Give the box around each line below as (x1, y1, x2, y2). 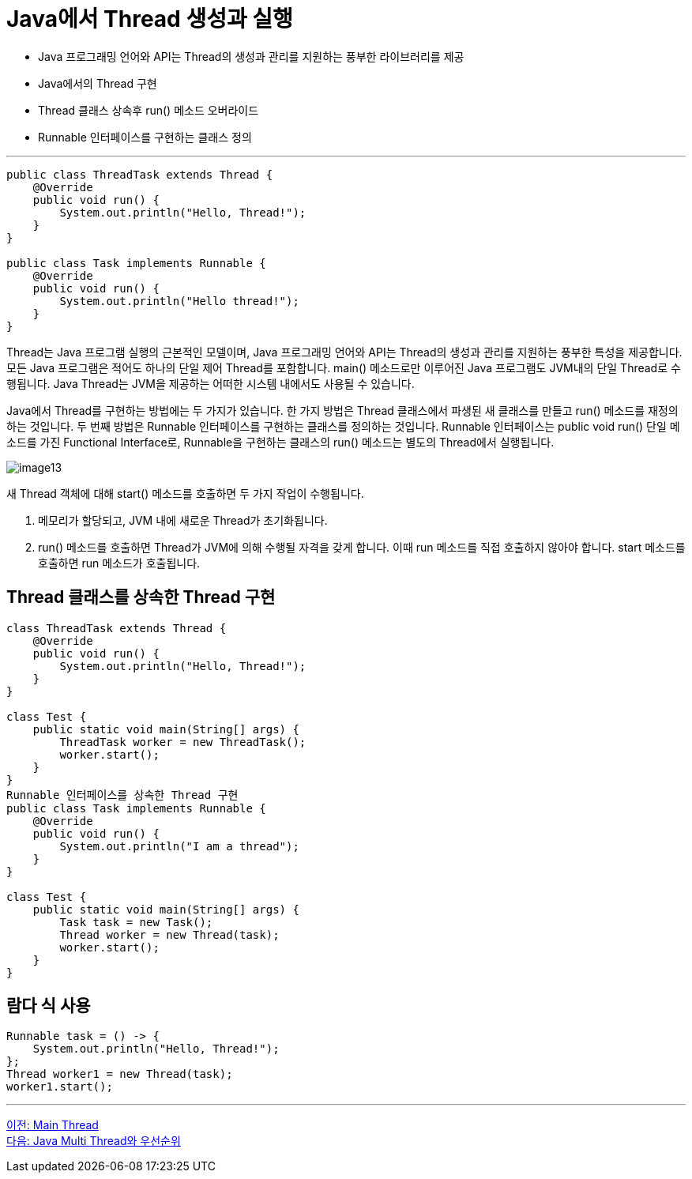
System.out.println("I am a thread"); (59, 839, 299, 853)
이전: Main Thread (6, 1118, 99, 1132)
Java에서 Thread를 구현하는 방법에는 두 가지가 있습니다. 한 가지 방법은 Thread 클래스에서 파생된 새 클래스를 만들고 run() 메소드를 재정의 (6, 403, 679, 417)
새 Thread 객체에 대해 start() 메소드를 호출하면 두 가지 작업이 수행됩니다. (6, 486, 364, 500)
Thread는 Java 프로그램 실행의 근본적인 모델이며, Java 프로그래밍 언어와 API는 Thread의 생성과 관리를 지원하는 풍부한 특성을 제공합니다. (6, 345, 683, 359)
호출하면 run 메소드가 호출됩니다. (38, 556, 201, 570)
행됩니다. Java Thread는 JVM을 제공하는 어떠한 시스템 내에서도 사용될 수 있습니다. (6, 376, 415, 390)
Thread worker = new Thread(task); (59, 928, 280, 941)
